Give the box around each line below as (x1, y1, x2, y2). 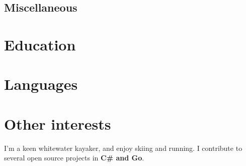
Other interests (4, 113, 111, 134)
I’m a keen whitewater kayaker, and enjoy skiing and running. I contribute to (4, 142, 242, 153)
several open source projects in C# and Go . (4, 152, 144, 163)
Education (4, 34, 76, 54)
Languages (4, 74, 78, 94)
